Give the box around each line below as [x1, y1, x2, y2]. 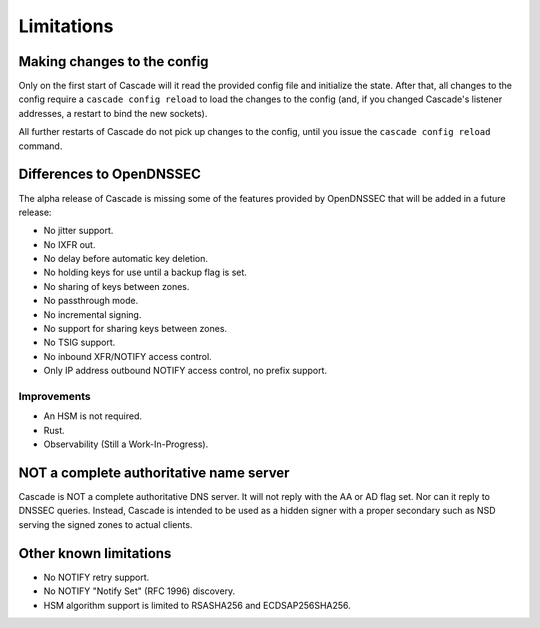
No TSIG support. [43, 336, 116, 349]
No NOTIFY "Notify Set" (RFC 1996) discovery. [43, 585, 236, 597]
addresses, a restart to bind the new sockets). [18, 107, 208, 119]
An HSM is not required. [43, 410, 142, 422]
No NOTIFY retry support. [43, 571, 150, 583]
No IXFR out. [43, 238, 96, 250]
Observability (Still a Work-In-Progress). [43, 438, 209, 450]
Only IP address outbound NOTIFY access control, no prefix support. [43, 365, 328, 377]
